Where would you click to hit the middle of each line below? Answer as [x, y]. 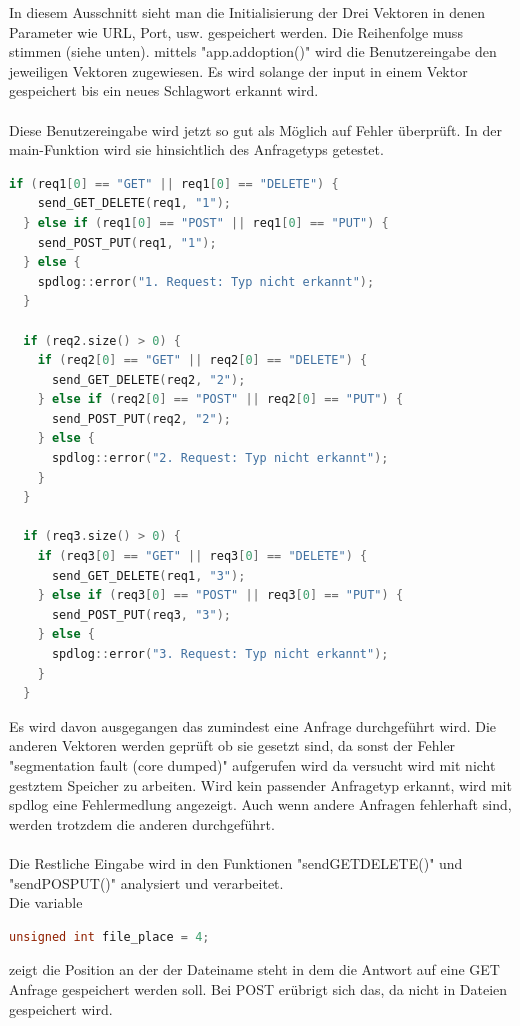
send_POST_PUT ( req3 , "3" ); [141, 614]
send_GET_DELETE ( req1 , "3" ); [148, 575]
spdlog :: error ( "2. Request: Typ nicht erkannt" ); [220, 458]
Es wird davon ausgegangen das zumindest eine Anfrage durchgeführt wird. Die [253, 725]
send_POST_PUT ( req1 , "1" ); [127, 242]
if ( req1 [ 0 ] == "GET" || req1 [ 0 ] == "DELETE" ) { [174, 183]
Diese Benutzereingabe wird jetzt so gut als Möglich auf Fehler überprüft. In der [256, 129]
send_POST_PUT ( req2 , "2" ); [141, 418]
